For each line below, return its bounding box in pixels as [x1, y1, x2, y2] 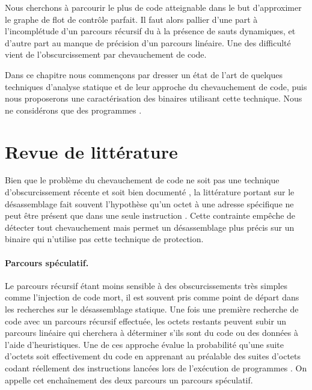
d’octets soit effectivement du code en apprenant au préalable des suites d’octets [5, 350, 301, 362]
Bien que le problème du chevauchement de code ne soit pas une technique [5, 174, 280, 186]
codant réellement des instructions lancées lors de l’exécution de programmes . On [5, 361, 307, 374]
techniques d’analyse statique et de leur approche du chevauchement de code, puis [5, 80, 307, 93]
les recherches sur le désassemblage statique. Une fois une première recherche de [5, 303, 299, 315]
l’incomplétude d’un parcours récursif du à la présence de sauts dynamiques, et [5, 25, 296, 37]
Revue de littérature [5, 139, 178, 163]
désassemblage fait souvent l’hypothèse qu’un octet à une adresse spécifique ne [5, 197, 294, 210]
